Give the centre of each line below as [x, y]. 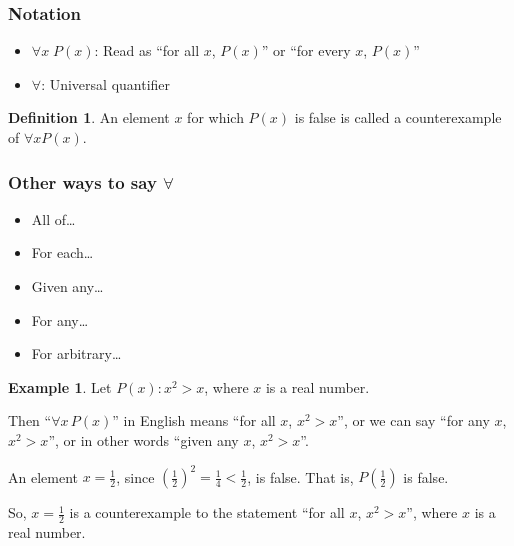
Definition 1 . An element [89, 117]
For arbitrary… [76, 353]
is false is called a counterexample [398, 117]
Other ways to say [82, 181]
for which [215, 117]
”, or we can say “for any [413, 420]
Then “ [30, 420]
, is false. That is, [300, 476]
